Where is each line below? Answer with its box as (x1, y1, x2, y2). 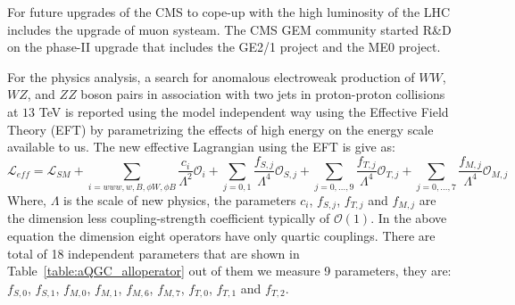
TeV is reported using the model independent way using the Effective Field (38, 102, 449, 120)
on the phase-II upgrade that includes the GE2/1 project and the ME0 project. (7, 37, 441, 56)
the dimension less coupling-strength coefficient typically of (7, 209, 330, 227)
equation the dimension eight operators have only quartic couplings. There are (7, 227, 436, 245)
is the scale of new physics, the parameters (63, 190, 296, 209)
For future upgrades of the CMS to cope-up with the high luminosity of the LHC (7, 3, 451, 21)
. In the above (370, 209, 447, 227)
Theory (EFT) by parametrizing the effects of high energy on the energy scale (7, 120, 434, 138)
